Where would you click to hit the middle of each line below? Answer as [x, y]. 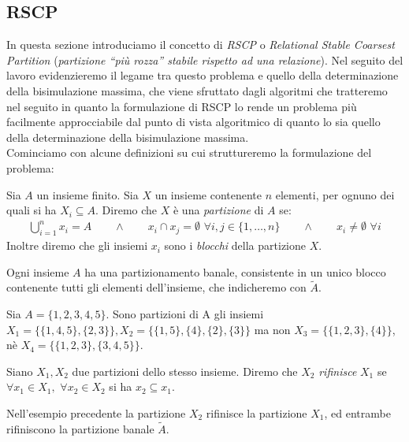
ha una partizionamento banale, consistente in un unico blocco [235, 271]
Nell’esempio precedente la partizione [96, 413]
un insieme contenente [208, 194]
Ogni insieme [38, 271]
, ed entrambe [357, 413]
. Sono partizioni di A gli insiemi [185, 314]
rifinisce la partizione [257, 413]
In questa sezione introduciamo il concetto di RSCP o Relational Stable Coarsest [201, 45]
